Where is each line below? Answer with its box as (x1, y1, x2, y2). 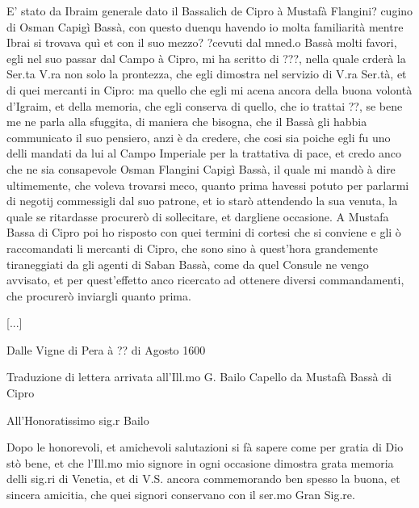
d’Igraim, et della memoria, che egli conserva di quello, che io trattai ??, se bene (6, 97, 403, 114)
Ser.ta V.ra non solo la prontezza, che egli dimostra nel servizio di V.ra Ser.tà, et (6, 65, 407, 82)
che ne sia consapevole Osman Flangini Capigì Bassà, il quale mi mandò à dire (6, 160, 396, 177)
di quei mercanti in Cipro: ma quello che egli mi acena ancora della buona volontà (6, 81, 413, 98)
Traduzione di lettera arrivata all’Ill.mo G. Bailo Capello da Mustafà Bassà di (6, 368, 392, 385)
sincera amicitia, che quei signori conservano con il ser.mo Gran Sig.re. (6, 486, 355, 503)
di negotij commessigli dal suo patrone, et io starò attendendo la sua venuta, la (6, 192, 398, 209)
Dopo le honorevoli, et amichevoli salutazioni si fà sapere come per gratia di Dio (6, 439, 404, 456)
